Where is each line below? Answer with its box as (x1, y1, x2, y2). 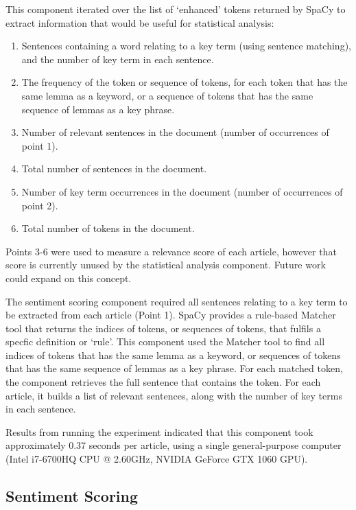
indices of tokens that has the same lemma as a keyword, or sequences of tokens (5, 347, 341, 362)
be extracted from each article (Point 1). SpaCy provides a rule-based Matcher (5, 308, 336, 322)
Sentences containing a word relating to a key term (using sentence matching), (21, 38, 351, 53)
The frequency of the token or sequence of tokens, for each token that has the (21, 75, 348, 89)
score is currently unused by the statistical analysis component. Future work (5, 257, 326, 272)
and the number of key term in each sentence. (21, 51, 214, 66)
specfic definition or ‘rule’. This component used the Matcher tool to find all (5, 334, 325, 349)
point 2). (21, 198, 58, 212)
